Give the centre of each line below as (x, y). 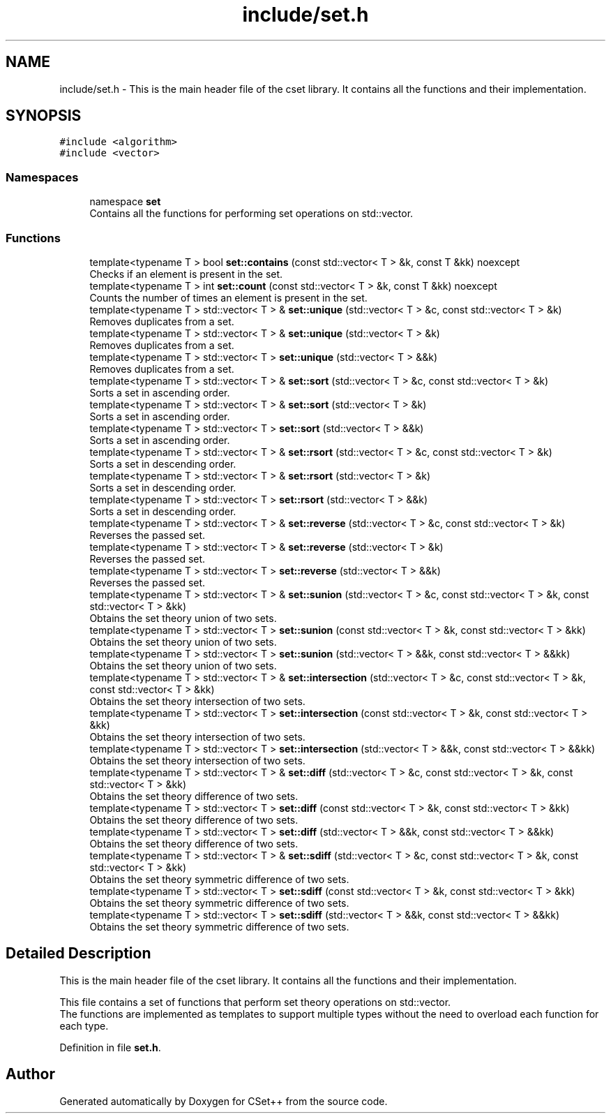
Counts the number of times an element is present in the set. (228, 297)
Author (30, 1074)
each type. (84, 1025)
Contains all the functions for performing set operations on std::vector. (251, 214)
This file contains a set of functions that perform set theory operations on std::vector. (255, 1002)
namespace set (125, 202)
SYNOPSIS (44, 116)
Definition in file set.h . (110, 1047)
